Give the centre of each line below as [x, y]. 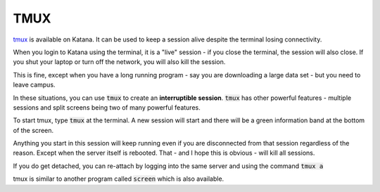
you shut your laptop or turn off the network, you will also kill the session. [119, 62]
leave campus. [34, 85]
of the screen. [33, 130]
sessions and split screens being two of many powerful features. [107, 107]
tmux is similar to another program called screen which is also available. [119, 179]
